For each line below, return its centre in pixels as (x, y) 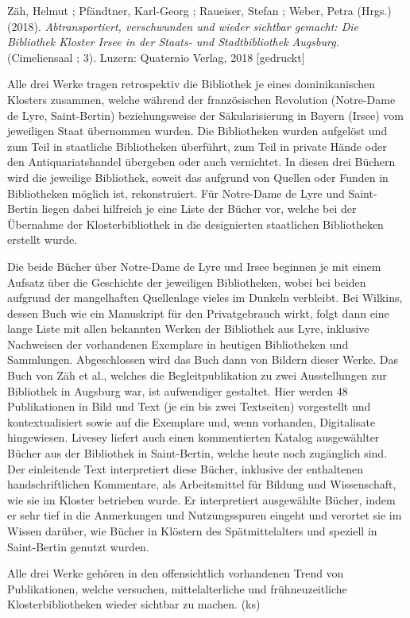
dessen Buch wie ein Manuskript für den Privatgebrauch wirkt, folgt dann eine (198, 313)
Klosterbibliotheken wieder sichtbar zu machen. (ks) (134, 604)
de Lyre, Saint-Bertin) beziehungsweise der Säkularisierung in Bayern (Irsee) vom (205, 115)
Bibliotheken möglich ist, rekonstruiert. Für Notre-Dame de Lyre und (176, 193)
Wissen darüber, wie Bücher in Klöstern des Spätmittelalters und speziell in (192, 531)
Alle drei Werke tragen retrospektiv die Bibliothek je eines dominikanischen (191, 84)
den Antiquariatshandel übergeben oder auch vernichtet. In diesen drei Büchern (201, 162)
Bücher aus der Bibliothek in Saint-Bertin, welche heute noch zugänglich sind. (197, 453)
